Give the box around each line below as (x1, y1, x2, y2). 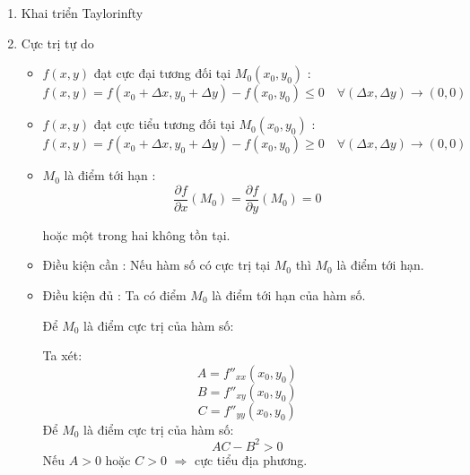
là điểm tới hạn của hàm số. (212, 286, 366, 305)
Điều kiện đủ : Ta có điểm (42, 286, 187, 305)
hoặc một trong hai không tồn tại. (42, 225, 231, 244)
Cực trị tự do (21, 33, 94, 52)
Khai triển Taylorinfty (21, 4, 144, 22)
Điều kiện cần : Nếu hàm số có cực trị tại (42, 255, 271, 274)
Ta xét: (42, 346, 83, 365)
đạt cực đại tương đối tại (93, 64, 231, 82)
